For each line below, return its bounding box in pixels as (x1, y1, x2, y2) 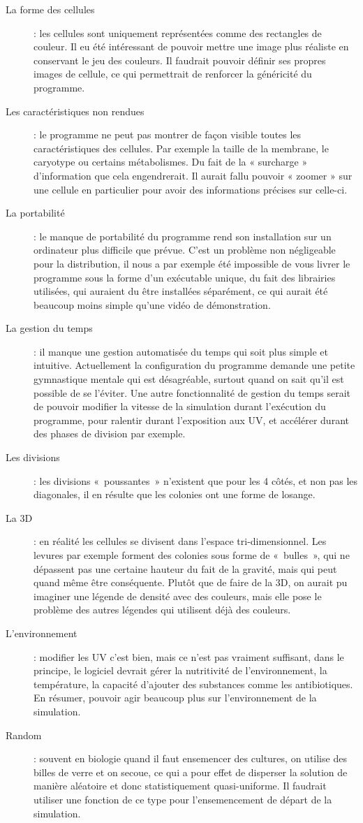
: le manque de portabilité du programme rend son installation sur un (34, 228, 332, 243)
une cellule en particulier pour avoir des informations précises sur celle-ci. (34, 182, 348, 196)
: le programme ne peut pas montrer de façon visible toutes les (34, 127, 302, 142)
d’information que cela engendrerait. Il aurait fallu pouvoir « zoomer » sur (34, 168, 353, 182)
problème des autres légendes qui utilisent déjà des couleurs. (34, 602, 291, 617)
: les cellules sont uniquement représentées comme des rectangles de (34, 25, 322, 40)
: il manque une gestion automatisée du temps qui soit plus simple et (34, 344, 328, 358)
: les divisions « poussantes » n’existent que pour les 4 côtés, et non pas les (34, 473, 358, 488)
